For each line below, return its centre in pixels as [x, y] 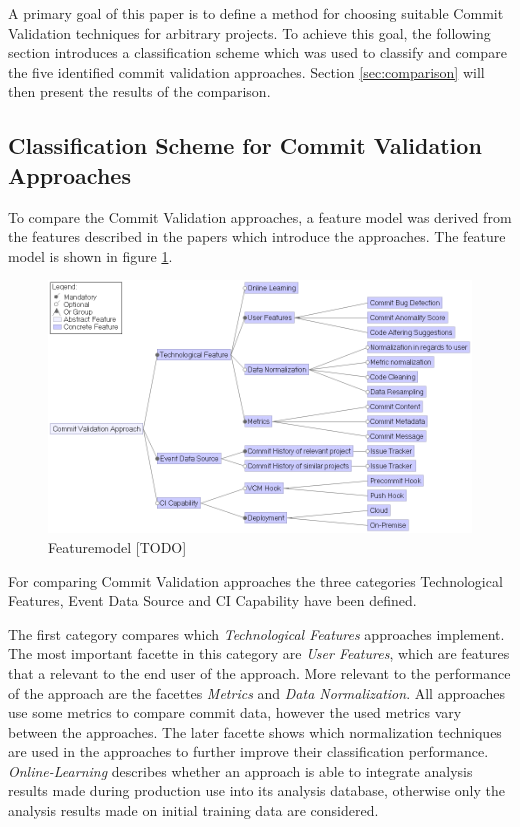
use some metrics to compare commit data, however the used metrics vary [235, 712]
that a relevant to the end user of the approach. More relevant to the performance [259, 672]
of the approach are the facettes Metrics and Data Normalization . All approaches [257, 692]
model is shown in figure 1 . [90, 255]
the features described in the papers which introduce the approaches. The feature [257, 236]
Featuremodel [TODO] [117, 546]
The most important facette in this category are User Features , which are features [259, 653]
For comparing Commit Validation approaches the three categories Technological [255, 580]
